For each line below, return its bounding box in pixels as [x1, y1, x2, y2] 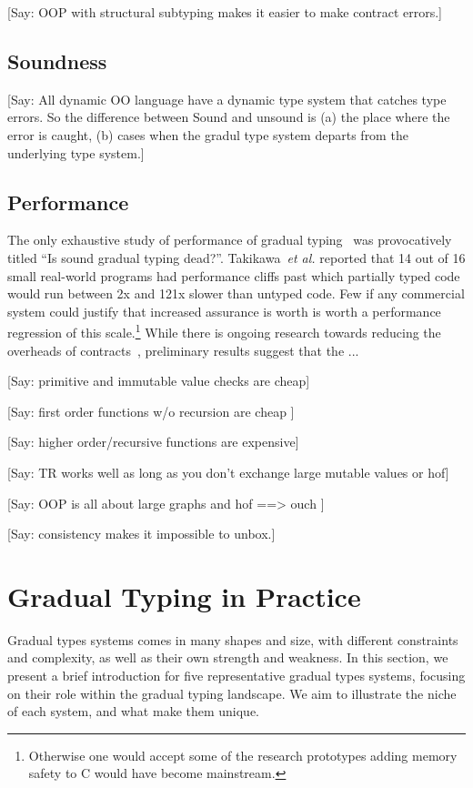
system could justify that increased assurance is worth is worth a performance [7, 301, 441, 320]
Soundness [7, 46, 107, 75]
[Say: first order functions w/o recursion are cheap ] [7, 401, 295, 420]
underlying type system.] [7, 143, 145, 162]
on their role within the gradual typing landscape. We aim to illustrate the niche [7, 683, 457, 702]
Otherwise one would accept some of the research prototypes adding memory [28, 745, 458, 764]
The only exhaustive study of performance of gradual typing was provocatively [7, 230, 452, 249]
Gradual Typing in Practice [7, 577, 361, 614]
